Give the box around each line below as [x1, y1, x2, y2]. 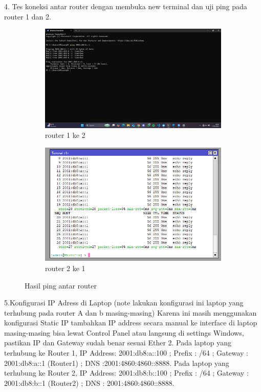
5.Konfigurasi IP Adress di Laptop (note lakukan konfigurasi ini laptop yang [4, 297, 244, 308]
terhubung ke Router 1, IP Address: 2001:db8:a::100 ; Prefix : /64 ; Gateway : [4, 347, 249, 358]
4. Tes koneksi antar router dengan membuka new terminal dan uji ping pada [4, 1, 247, 11]
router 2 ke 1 [45, 262, 85, 273]
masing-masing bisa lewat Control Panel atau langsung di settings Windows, [4, 327, 244, 338]
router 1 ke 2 [45, 130, 85, 140]
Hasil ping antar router [25, 280, 97, 291]
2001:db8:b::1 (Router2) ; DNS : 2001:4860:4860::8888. [4, 377, 175, 388]
